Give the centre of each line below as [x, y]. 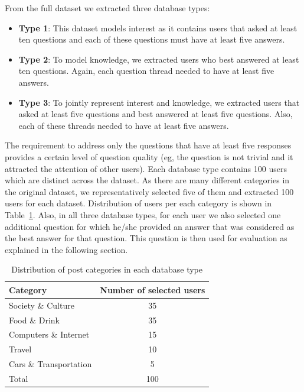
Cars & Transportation [50, 364]
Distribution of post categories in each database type [107, 269]
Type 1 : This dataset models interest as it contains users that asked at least [158, 27]
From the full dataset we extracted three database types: [107, 8]
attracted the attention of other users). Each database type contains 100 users [146, 168]
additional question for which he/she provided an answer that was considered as [150, 226]
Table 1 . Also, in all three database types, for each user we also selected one [143, 214]
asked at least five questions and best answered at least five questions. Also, [156, 114]
